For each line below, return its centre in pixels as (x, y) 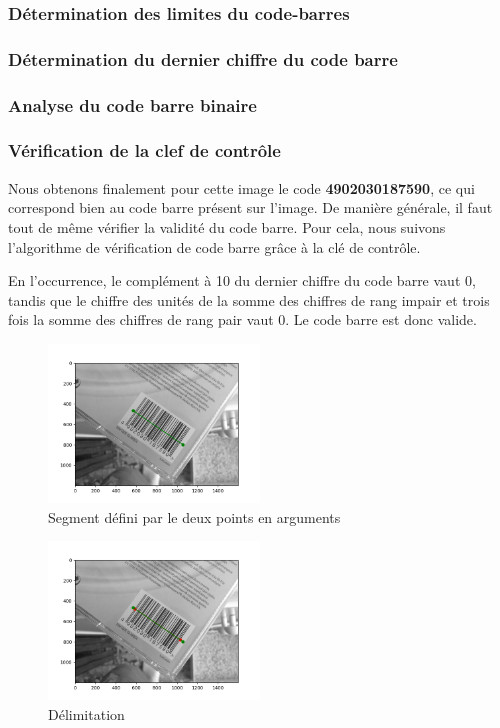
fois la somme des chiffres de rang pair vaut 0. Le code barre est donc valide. (242, 319)
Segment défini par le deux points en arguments (194, 516)
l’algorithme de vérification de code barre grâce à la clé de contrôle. (214, 246)
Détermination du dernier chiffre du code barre (203, 58)
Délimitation (86, 713)
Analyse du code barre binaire (132, 104)
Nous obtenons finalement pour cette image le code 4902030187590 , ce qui (241, 187)
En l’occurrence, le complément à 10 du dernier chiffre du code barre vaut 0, (242, 280)
